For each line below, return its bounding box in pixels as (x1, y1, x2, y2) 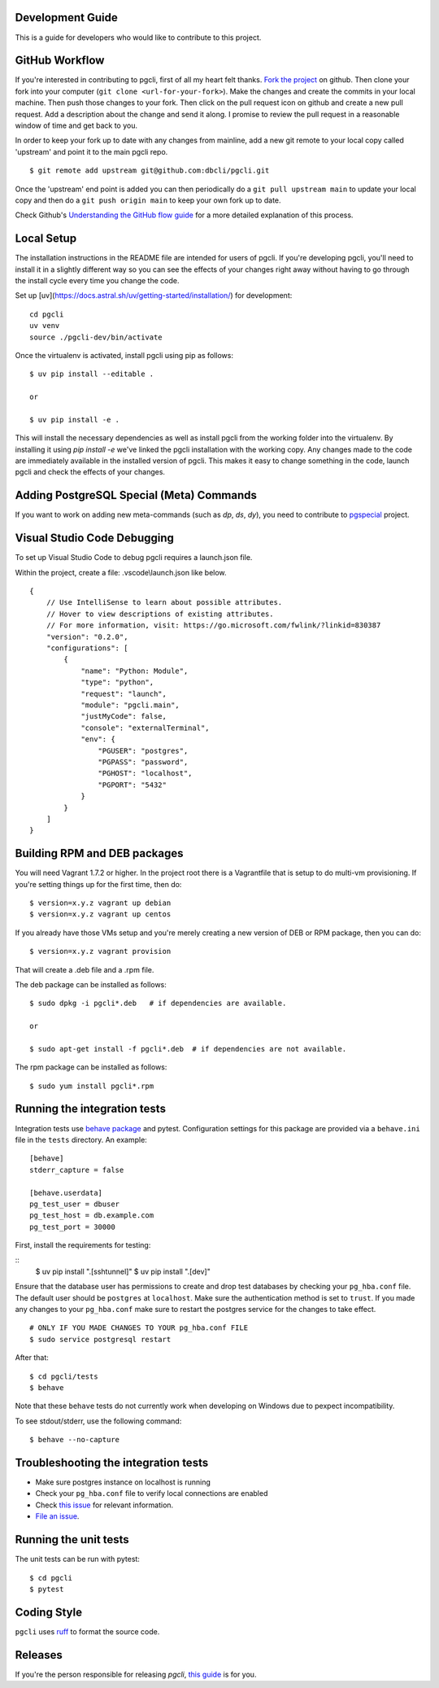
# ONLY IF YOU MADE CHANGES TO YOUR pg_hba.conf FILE (29, 1323, 248, 1332)
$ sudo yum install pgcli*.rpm (29, 1081, 154, 1091)
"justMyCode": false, (80, 712, 167, 721)
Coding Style (15, 1605, 83, 1619)
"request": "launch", (80, 689, 167, 698)
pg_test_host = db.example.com (29, 1211, 154, 1220)
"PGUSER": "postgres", (98, 746, 189, 755)
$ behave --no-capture (29, 1435, 120, 1445)
